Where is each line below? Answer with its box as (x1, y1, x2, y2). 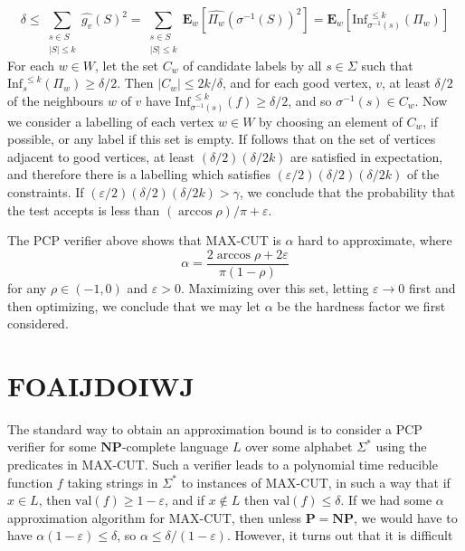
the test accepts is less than (7, 200, 160, 219)
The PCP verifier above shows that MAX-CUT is (7, 231, 281, 250)
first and (409, 278, 456, 297)
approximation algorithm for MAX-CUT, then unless (7, 508, 302, 527)
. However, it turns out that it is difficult (226, 526, 453, 545)
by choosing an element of (259, 111, 403, 130)
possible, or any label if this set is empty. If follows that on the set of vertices (7, 129, 436, 148)
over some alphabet (245, 437, 353, 456)
